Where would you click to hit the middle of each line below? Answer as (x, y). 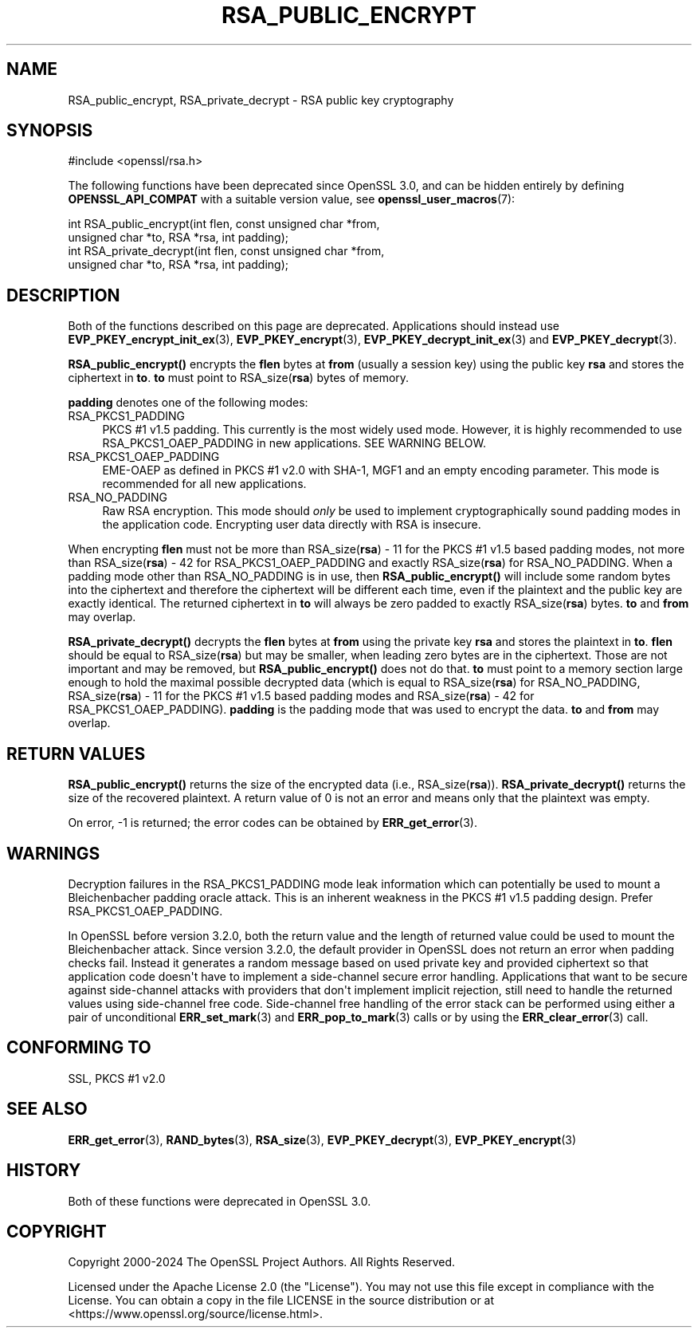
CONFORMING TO (79, 1048)
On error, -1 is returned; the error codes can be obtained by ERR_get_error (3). (273, 823)
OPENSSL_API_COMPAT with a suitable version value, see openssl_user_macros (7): (292, 199)
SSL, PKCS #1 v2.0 (117, 1078)
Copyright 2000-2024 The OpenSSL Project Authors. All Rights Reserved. (262, 1262)
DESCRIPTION (63, 295)
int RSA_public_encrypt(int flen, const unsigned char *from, (224, 224)
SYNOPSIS (50, 131)
